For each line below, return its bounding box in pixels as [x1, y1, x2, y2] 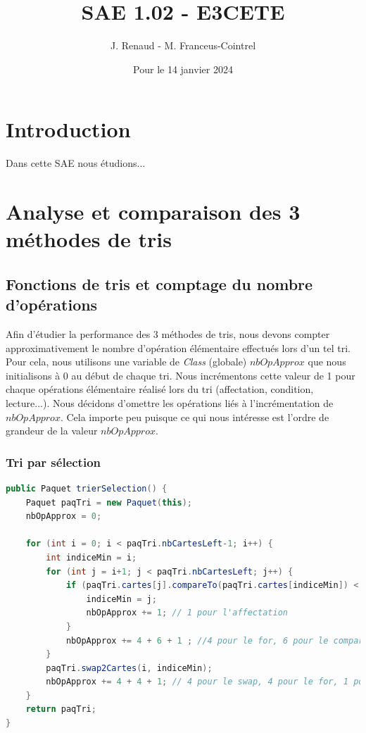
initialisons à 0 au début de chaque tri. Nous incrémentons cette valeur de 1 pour [6, 368, 355, 382]
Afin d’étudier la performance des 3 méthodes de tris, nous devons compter [6, 327, 330, 341]
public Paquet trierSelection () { [6, 483, 168, 494]
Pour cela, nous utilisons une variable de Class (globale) [6, 354, 247, 369]
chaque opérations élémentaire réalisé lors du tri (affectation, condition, [6, 382, 314, 396]
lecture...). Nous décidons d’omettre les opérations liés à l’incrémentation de [6, 395, 334, 410]
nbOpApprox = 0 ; [25, 511, 102, 522]
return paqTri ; [25, 704, 96, 715]
